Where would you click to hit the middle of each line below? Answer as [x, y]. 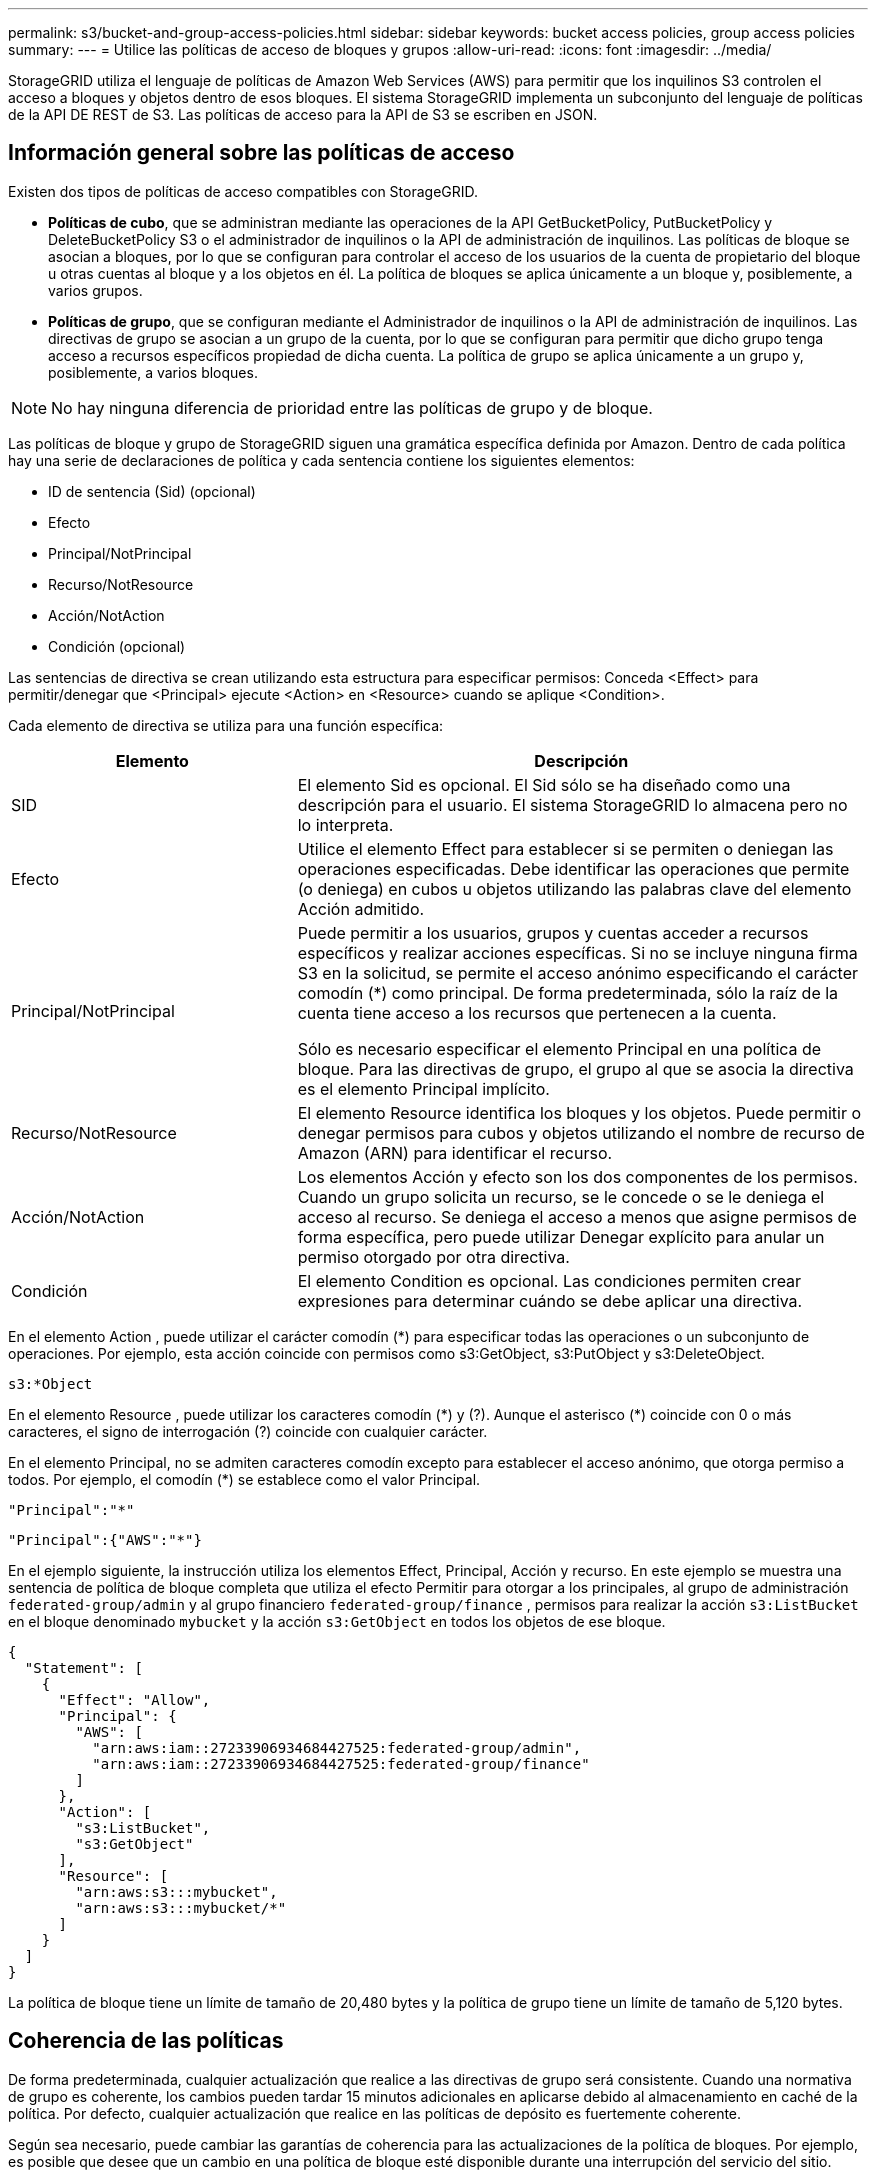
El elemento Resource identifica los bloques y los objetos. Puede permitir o [579, 1112]
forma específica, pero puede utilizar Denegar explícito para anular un [561, 1236]
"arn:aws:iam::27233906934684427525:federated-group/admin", [337, 1747]
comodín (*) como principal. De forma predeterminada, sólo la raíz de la [568, 992]
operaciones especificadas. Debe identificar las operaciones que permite [573, 868]
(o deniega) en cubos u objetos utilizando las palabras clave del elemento [574, 888]
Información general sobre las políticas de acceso [261, 153]
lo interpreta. [345, 824]
